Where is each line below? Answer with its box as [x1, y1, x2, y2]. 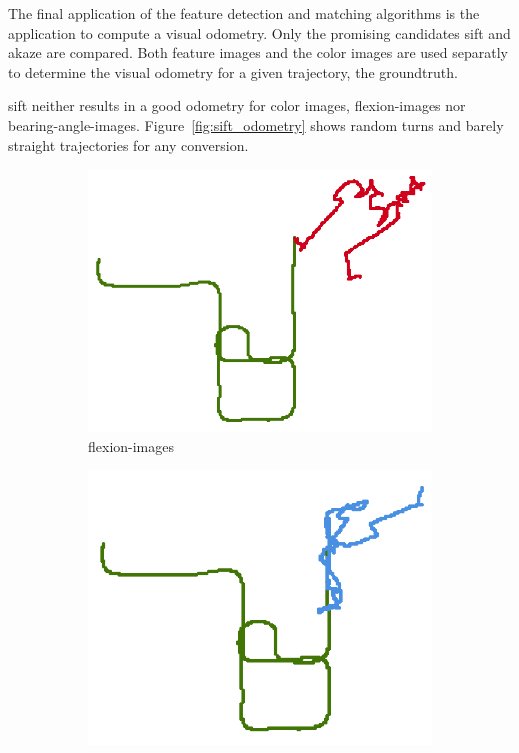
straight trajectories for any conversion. [8, 134, 249, 155]
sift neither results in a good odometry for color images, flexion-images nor [8, 95, 466, 116]
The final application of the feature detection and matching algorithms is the [8, 3, 480, 23]
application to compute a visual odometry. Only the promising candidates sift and [8, 22, 511, 43]
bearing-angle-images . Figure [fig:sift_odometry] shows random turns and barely [8, 114, 504, 135]
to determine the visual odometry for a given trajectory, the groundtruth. [8, 61, 458, 82]
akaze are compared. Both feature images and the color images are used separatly [8, 42, 509, 63]
